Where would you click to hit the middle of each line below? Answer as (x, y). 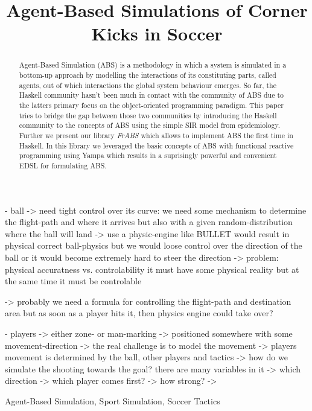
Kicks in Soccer (157, 33)
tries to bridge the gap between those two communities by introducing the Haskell (148, 115)
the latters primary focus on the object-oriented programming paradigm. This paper (151, 105)
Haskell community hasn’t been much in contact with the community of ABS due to (151, 95)
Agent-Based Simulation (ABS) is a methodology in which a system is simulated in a (153, 65)
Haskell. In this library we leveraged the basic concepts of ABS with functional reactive (156, 145)
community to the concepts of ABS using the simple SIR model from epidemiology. (150, 125)
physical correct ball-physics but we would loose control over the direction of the (154, 245)
